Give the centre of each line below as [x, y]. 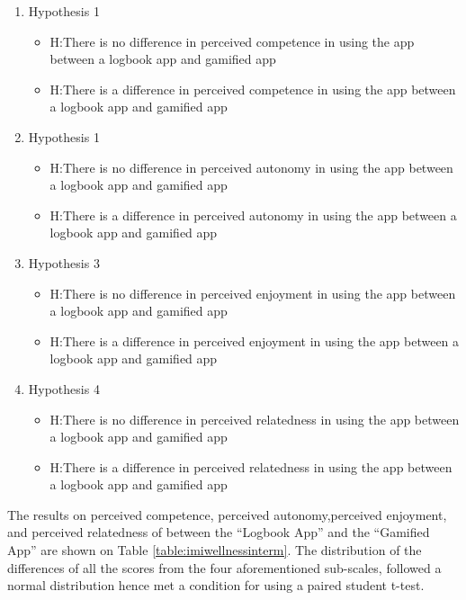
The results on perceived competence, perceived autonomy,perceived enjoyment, [227, 514]
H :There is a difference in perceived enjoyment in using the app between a [255, 340]
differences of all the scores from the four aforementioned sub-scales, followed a [224, 567]
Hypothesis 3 [64, 262]
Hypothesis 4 [64, 388]
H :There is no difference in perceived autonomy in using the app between [251, 167]
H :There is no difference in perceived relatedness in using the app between [255, 419]
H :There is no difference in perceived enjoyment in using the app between [253, 293]
